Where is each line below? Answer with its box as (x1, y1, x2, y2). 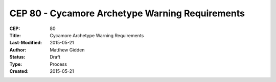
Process (50, 61, 67, 67)
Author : (9, 46, 27, 53)
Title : (9, 32, 21, 38)
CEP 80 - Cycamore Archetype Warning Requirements (9, 8, 245, 19)
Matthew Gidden (50, 46, 85, 53)
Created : (9, 68, 29, 74)
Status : (9, 54, 26, 60)
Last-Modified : (9, 40, 42, 46)
